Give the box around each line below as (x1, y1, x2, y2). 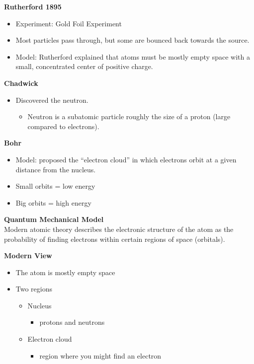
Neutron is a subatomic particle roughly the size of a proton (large (27, 111, 231, 122)
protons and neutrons (39, 317, 105, 327)
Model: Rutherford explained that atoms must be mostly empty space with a (15, 51, 250, 62)
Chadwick (4, 77, 38, 88)
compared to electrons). (27, 121, 99, 131)
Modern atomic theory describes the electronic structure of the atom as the (4, 223, 234, 234)
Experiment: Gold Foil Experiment (15, 18, 122, 28)
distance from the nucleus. (15, 164, 96, 174)
